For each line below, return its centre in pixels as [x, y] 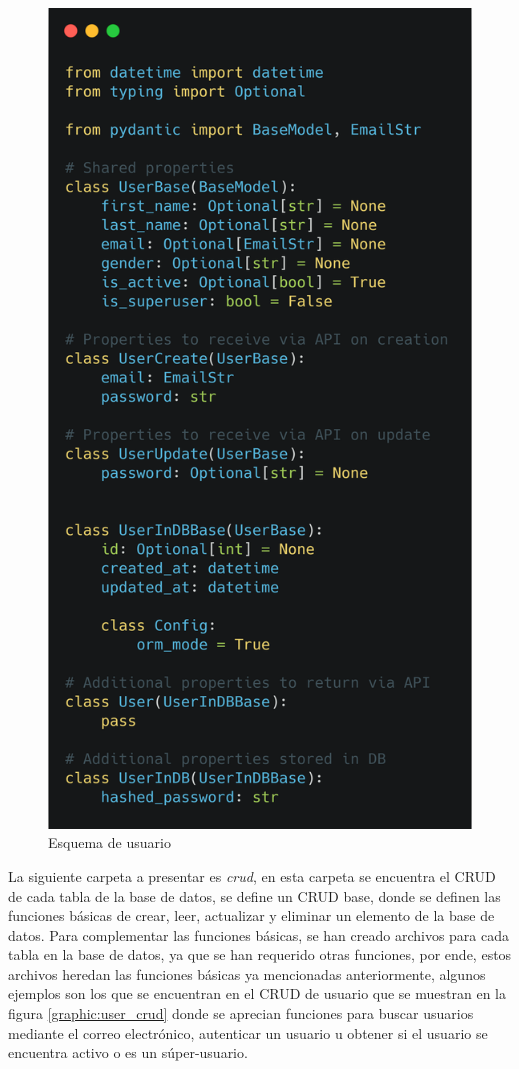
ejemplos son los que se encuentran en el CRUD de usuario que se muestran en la [257, 993]
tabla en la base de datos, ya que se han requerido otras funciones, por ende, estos [260, 954]
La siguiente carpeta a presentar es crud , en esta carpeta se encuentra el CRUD [252, 875]
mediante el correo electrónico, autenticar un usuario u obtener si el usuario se [248, 1032]
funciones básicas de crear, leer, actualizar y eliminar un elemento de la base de [251, 915]
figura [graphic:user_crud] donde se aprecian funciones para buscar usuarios [241, 1013]
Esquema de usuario [109, 842]
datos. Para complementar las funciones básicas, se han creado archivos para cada [259, 934]
